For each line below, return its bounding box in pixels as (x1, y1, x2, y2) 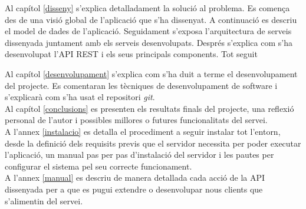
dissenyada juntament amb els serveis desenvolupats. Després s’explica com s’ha (5, 36, 292, 48)
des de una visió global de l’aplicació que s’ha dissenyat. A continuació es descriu (5, 13, 297, 25)
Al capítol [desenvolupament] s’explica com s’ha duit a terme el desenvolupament (5, 67, 298, 79)
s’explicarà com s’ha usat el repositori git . (5, 91, 155, 103)
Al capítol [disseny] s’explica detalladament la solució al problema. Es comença (5, 2, 290, 14)
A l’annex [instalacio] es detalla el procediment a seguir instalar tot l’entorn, (5, 125, 281, 137)
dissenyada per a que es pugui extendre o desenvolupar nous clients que (5, 183, 263, 195)
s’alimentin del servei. (5, 194, 83, 207)
